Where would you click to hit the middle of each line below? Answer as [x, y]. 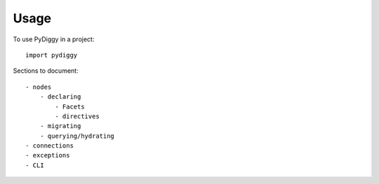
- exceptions [48, 155]
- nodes [39, 87]
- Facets [70, 106]
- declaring [60, 97]
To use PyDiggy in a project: [54, 39]
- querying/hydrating [77, 136]
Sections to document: [46, 71]
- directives [77, 116]
